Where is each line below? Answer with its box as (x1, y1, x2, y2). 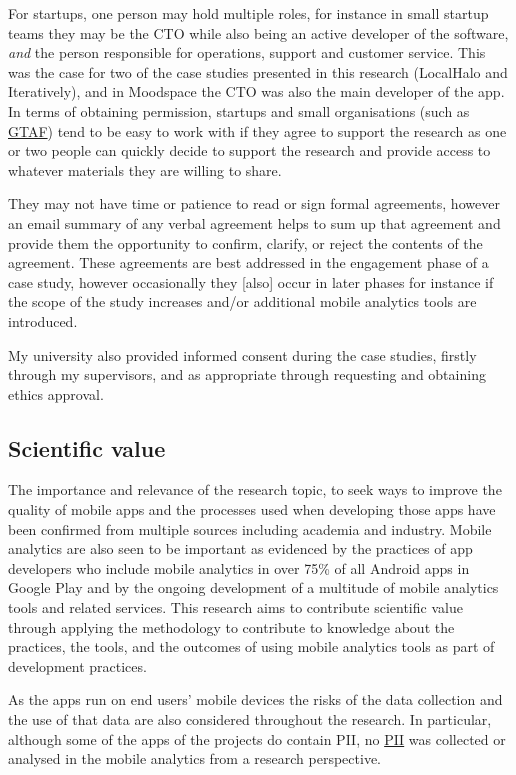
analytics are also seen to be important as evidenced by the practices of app (8, 538, 473, 559)
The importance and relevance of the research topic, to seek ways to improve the (8, 479, 502, 500)
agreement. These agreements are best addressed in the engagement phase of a (8, 252, 489, 273)
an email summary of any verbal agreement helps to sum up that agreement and (8, 212, 501, 233)
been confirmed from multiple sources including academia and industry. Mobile (8, 518, 492, 539)
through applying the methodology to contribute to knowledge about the (8, 616, 455, 637)
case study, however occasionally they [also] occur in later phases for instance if (8, 271, 494, 292)
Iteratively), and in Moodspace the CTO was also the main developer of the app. (8, 81, 505, 102)
